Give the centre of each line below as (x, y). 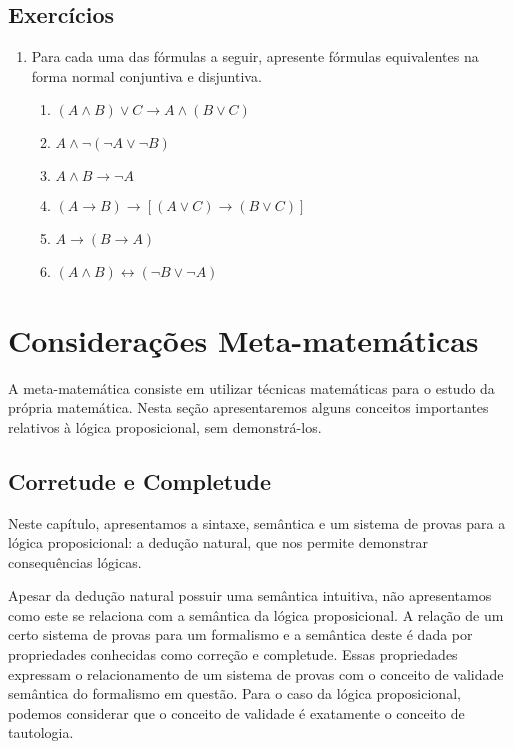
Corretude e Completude (140, 480)
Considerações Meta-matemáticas (243, 339)
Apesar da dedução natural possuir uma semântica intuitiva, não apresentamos (250, 595)
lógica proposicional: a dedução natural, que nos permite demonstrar (218, 542)
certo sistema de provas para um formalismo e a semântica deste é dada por (240, 634)
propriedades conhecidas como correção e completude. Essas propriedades (233, 654)
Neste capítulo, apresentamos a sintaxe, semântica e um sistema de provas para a (257, 522)
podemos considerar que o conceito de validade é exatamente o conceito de (236, 712)
